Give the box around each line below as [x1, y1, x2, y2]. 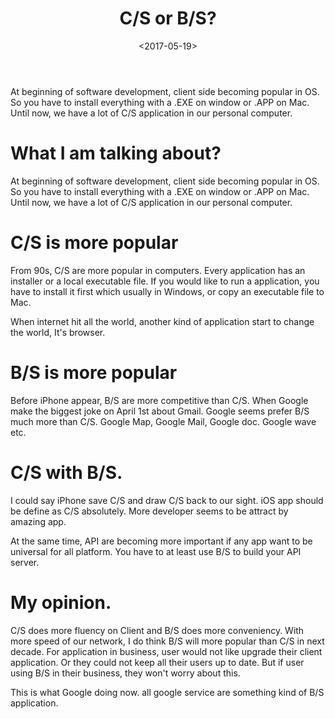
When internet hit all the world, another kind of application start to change [10, 315, 315, 327]
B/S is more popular [10, 362, 178, 384]
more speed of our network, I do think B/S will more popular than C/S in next [10, 635, 325, 647]
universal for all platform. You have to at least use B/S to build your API [10, 545, 302, 557]
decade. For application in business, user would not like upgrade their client [10, 645, 323, 657]
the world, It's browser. [10, 326, 106, 338]
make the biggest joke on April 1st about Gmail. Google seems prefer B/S [10, 405, 310, 417]
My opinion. [10, 591, 112, 614]
